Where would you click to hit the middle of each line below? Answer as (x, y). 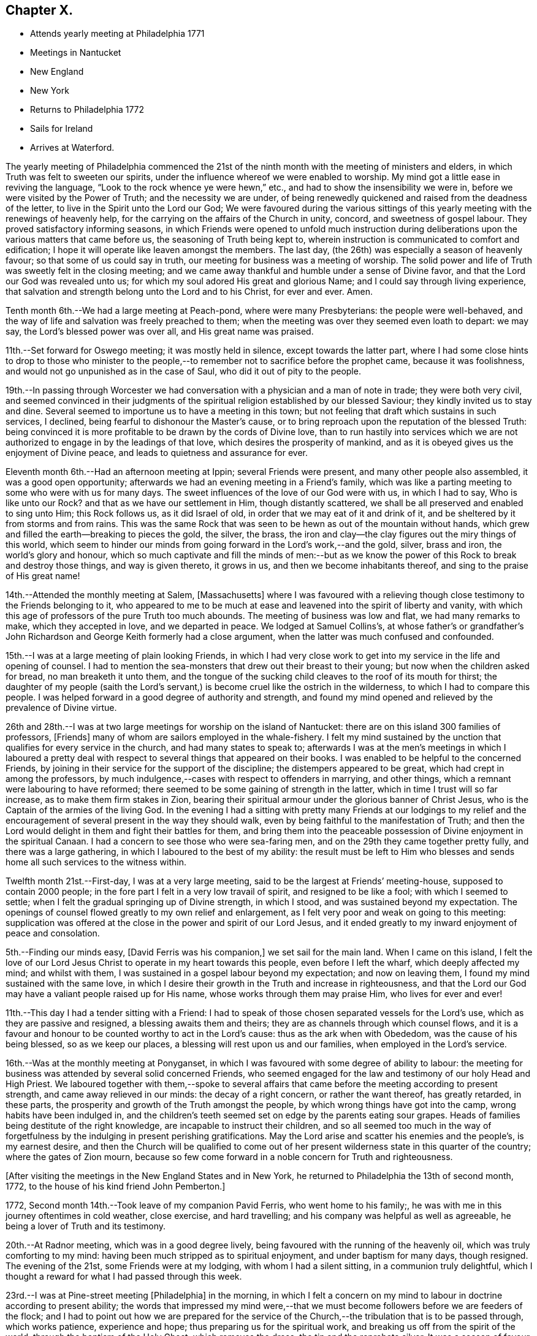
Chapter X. (40, 10)
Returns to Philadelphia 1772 (87, 110)
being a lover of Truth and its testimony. (86, 1226)
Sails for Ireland (62, 129)
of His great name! (43, 576)
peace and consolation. (53, 933)
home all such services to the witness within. (96, 862)
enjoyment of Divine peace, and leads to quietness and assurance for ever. (157, 453)
